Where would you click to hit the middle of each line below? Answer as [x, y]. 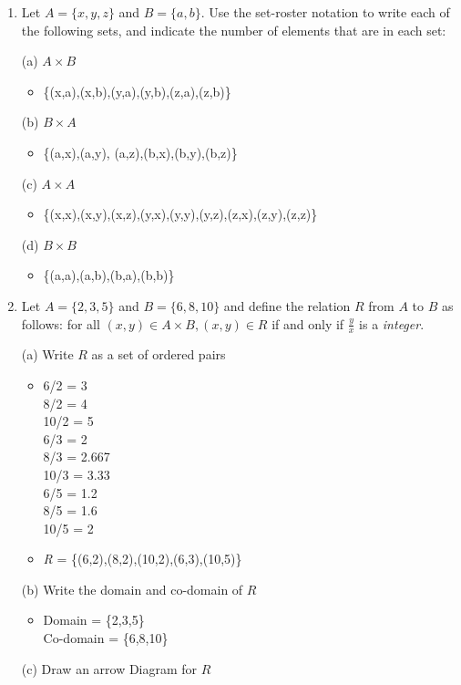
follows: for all [61, 323]
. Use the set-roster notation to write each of [325, 12]
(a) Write [47, 354]
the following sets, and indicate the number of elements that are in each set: [234, 30]
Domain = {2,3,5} [94, 620]
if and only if [308, 323]
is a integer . [392, 323]
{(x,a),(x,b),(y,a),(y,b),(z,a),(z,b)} [137, 91]
